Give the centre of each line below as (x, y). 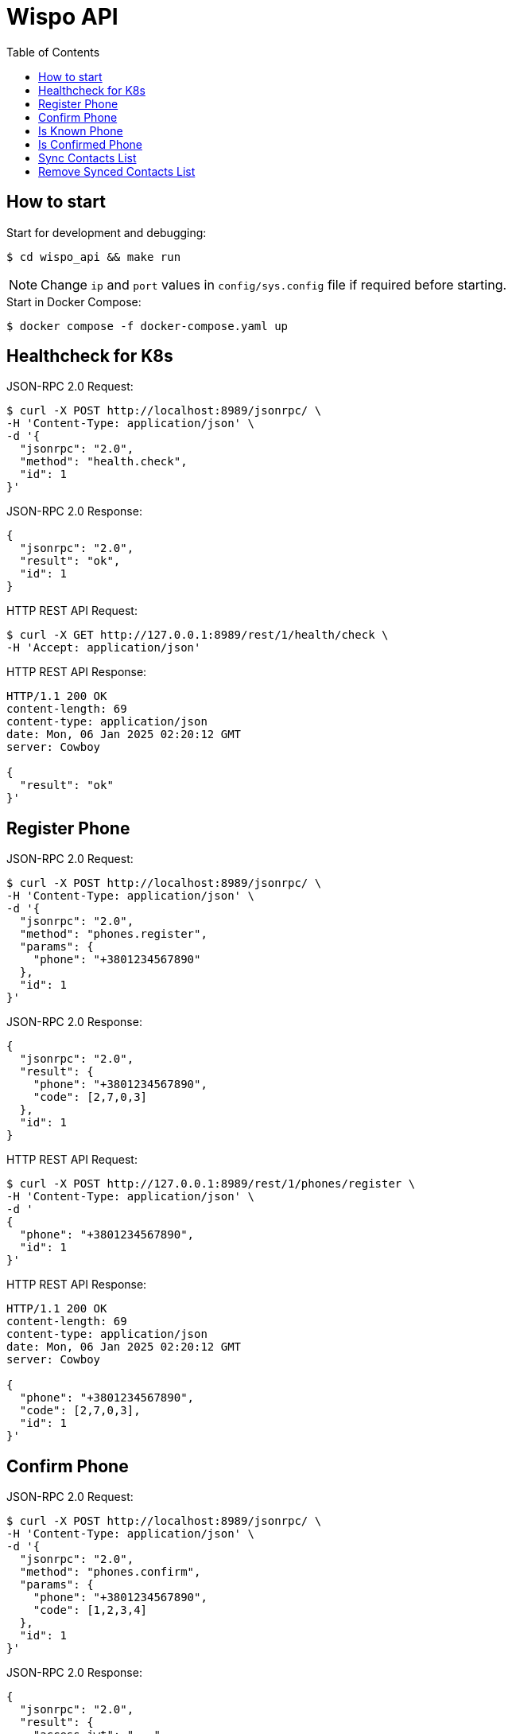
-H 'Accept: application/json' (104, 648)
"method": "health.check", (103, 462)
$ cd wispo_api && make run (94, 257)
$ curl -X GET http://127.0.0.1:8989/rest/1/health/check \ (198, 635)
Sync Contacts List (87, 157)
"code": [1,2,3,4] (90, 1610)
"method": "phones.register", (113, 934)
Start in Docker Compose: (74, 301)
